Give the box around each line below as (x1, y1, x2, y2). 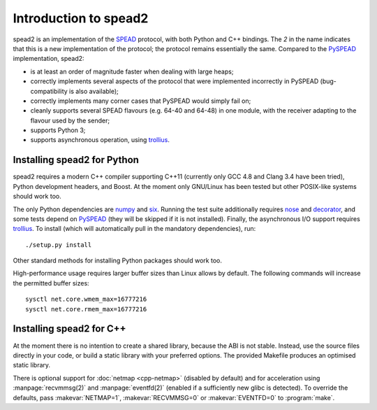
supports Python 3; (30, 126, 86, 134)
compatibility (30, 87, 68, 95)
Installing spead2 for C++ (13, 323, 126, 335)
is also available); (68, 87, 119, 95)
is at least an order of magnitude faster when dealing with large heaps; (30, 67, 234, 76)
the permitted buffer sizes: (13, 278, 90, 287)
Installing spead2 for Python (13, 154, 140, 166)
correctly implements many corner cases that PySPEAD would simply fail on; (30, 97, 251, 105)
